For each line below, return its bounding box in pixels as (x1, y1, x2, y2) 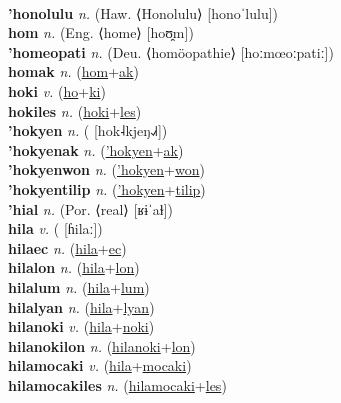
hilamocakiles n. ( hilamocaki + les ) (8, 374, 227, 395)
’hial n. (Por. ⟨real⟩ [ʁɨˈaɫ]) (8, 198, 173, 219)
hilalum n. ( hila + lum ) (8, 276, 150, 297)
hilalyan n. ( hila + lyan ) (8, 296, 155, 317)
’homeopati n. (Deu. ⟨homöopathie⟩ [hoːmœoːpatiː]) (8, 41, 334, 62)
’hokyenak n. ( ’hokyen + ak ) (8, 139, 184, 160)
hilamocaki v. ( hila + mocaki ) (8, 355, 192, 376)
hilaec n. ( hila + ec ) (8, 237, 127, 258)
